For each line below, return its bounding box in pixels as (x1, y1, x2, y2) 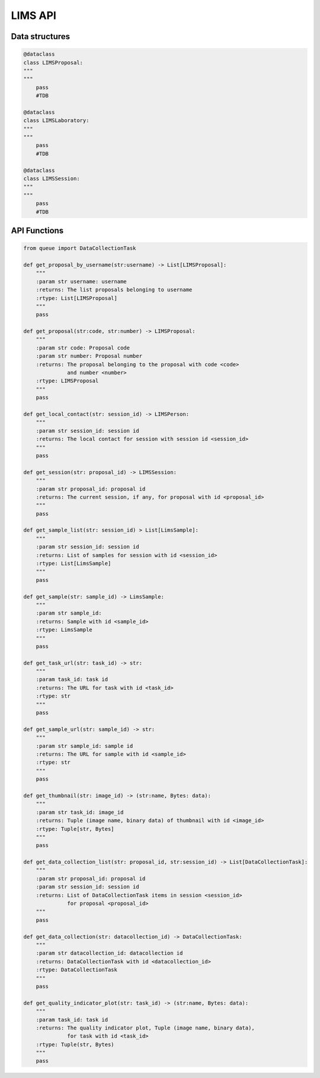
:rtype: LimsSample (36, 626, 93, 634)
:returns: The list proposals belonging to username (36, 286, 193, 293)
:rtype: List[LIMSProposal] (36, 295, 118, 302)
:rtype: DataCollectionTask (36, 967, 118, 973)
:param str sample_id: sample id (36, 743, 133, 749)
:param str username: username (36, 278, 127, 284)
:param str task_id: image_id (36, 809, 124, 815)
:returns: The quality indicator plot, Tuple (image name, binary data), (36, 1024, 255, 1031)
